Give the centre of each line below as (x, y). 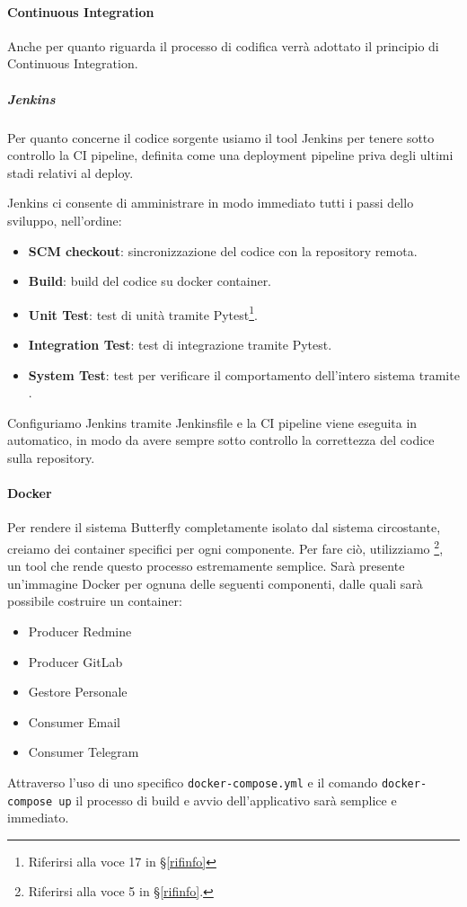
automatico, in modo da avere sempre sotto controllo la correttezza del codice (221, 440)
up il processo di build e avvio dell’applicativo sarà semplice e (228, 800)
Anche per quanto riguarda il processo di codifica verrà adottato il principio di (223, 45)
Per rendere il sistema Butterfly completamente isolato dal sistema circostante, (224, 527)
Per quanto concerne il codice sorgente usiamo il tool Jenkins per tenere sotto (221, 137)
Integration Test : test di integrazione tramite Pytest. (180, 344)
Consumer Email (74, 721)
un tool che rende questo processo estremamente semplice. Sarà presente (206, 566)
